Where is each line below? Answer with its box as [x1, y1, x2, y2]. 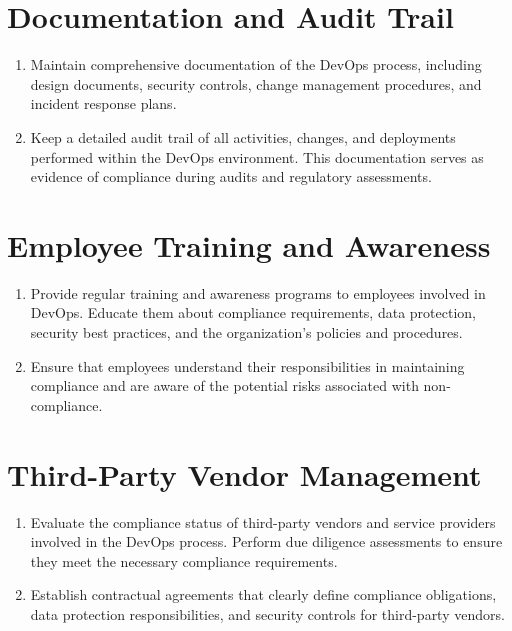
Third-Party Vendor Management [7, 453, 482, 494]
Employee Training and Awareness [7, 224, 491, 265]
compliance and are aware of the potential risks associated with [30, 375, 419, 396]
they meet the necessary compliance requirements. [30, 550, 338, 571]
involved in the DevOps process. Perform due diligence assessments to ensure [30, 531, 503, 552]
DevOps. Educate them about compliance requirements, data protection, [30, 302, 476, 323]
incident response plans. [30, 93, 177, 114]
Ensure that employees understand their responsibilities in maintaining [30, 355, 465, 376]
